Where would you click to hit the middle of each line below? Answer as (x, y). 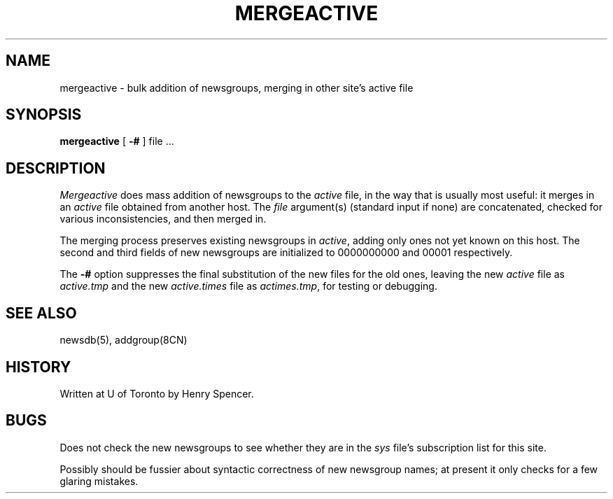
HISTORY (38, 367)
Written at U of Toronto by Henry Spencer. (157, 393)
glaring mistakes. (99, 481)
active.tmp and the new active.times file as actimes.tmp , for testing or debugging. (248, 286)
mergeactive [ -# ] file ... (117, 141)
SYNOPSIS (44, 115)
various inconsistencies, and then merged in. (163, 219)
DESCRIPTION (56, 168)
